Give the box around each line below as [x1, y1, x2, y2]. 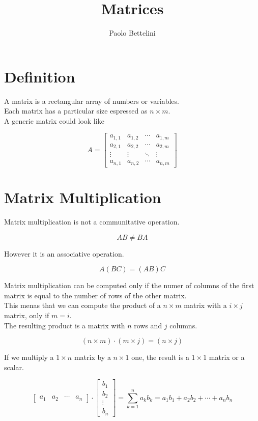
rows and [134, 320, 162, 330]
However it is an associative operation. [4, 248, 124, 259]
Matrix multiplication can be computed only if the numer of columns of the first [4, 280, 254, 291]
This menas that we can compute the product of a [4, 300, 161, 311]
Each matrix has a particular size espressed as [4, 105, 148, 116]
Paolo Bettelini [109, 27, 156, 38]
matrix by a [74, 352, 111, 362]
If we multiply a [4, 352, 54, 362]
